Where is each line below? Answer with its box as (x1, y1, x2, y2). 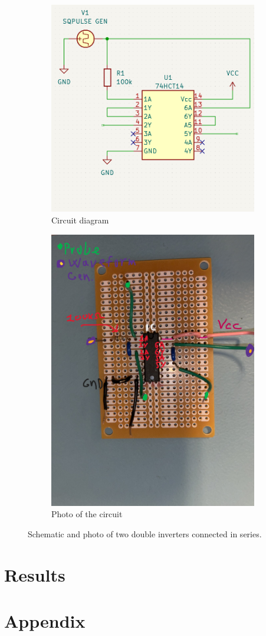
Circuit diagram (51, 213, 109, 226)
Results (4, 562, 65, 586)
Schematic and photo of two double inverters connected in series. (28, 528, 262, 540)
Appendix (4, 609, 86, 633)
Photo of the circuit (51, 508, 123, 520)
